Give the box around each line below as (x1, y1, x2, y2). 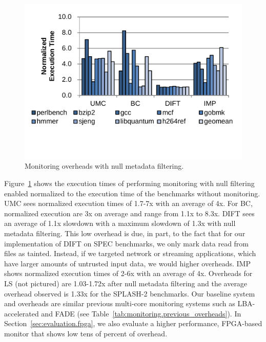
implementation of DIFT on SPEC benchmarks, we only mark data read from (4, 238, 249, 248)
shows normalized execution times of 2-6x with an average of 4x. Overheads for (4, 268, 253, 279)
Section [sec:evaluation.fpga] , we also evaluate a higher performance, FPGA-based (4, 318, 262, 329)
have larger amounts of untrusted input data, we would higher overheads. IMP (4, 258, 251, 268)
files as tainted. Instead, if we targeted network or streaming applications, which (4, 248, 256, 259)
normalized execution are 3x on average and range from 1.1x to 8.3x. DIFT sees (4, 208, 255, 218)
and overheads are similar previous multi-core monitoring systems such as (4, 298, 235, 309)
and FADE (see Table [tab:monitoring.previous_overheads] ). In (41, 308, 241, 318)
